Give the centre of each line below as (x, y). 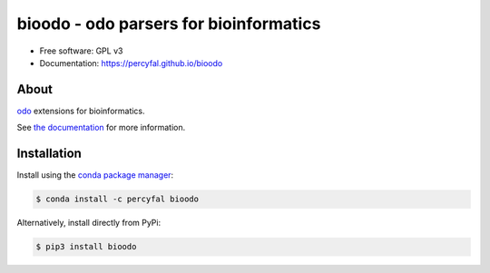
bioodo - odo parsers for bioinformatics (169, 24)
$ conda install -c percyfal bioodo (118, 199)
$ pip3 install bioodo (86, 247)
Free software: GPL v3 (81, 51)
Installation (49, 154)
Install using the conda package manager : (95, 175)
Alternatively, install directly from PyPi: (89, 223)
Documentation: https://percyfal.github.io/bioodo (131, 63)
